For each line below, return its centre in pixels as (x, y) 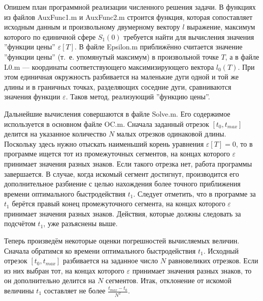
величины (19, 291)
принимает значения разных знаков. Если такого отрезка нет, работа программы (128, 163)
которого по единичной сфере (50, 36)
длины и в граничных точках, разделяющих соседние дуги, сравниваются (118, 86)
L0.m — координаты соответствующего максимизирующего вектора (109, 66)
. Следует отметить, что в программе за (194, 193)
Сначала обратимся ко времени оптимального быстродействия (100, 250)
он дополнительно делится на (50, 280)
